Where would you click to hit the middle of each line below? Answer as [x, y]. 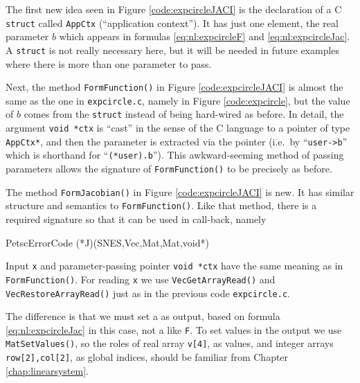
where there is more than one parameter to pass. [109, 63]
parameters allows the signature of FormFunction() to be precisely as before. [169, 169]
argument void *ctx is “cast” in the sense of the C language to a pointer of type [178, 128]
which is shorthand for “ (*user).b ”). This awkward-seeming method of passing [175, 155]
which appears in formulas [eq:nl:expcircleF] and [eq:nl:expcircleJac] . [205, 36]
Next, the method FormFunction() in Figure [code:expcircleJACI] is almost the [174, 87]
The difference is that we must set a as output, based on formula [143, 316]
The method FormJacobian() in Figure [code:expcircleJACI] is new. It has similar [180, 191]
